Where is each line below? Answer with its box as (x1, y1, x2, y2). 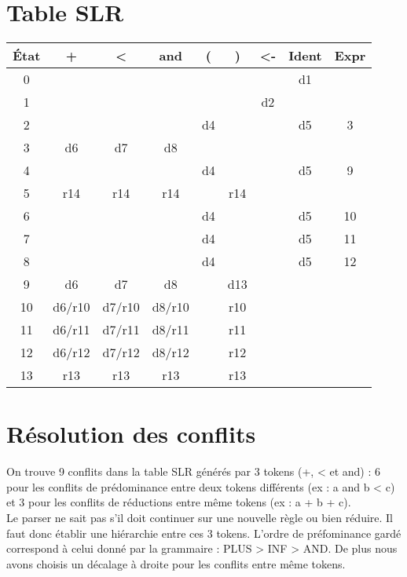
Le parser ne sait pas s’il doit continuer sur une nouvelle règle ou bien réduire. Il (6, 509, 394, 526)
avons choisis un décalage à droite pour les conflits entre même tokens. (6, 555, 346, 572)
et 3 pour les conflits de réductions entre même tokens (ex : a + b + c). (6, 494, 351, 510)
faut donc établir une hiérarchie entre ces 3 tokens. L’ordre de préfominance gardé (6, 524, 401, 541)
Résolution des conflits (6, 418, 256, 450)
